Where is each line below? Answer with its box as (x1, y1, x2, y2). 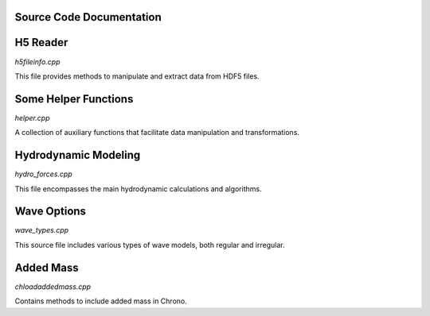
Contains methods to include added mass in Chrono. (14, 296, 187, 306)
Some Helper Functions (14, 92, 134, 106)
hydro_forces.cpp (14, 169, 72, 179)
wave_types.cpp (14, 225, 69, 235)
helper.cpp (14, 113, 50, 122)
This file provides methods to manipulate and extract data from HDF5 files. (14, 71, 260, 81)
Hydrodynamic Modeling (14, 148, 141, 162)
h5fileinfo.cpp (14, 56, 61, 67)
